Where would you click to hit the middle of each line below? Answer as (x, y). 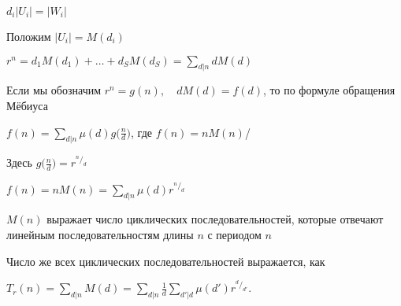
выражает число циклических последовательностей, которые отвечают (215, 219)
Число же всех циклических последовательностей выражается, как (166, 261)
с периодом (234, 235)
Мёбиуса (27, 105)
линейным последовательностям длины (100, 235)
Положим (29, 36)
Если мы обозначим (54, 90)
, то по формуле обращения (329, 90)
